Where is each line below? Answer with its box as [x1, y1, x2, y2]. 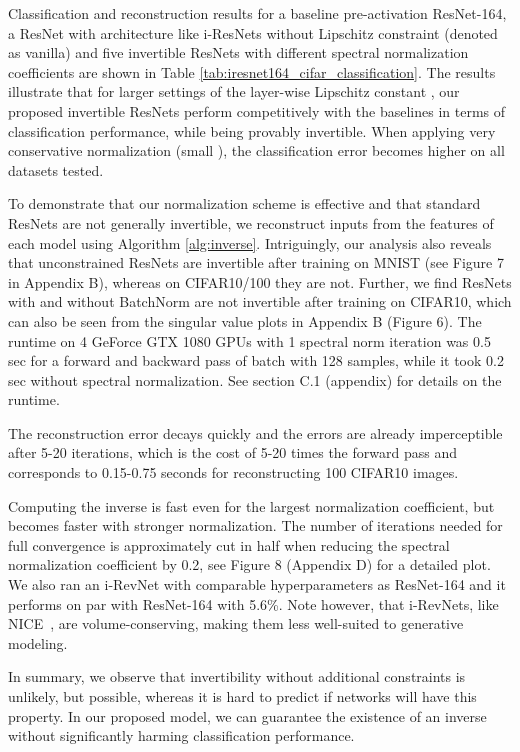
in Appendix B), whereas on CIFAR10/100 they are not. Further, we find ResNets [8, 271, 512, 292]
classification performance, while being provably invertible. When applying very [8, 120, 496, 141]
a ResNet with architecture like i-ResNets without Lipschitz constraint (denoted [8, 22, 498, 43]
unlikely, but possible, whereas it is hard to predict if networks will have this [8, 686, 477, 706]
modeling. [8, 632, 68, 653]
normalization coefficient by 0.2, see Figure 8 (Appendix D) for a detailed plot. [8, 554, 491, 575]
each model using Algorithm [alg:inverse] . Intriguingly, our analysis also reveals [8, 232, 492, 253]
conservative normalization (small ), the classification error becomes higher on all [8, 140, 505, 161]
